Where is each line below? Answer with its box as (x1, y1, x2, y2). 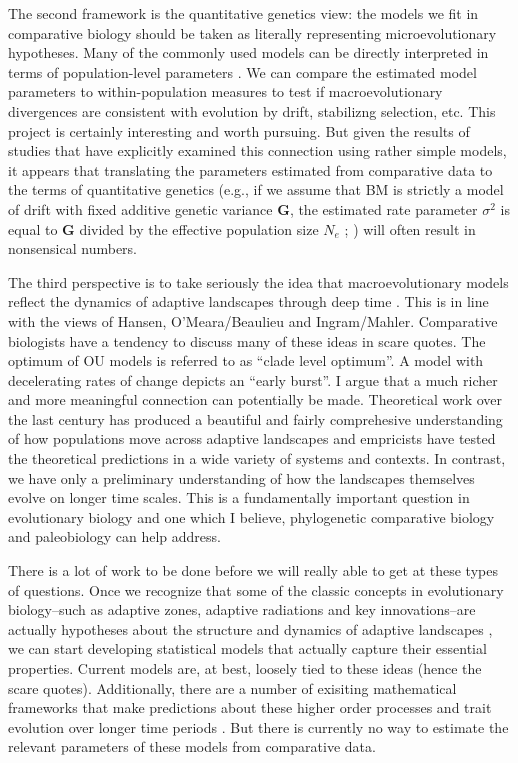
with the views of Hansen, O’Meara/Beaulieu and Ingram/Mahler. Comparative (8, 310, 498, 331)
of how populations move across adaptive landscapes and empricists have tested (8, 428, 496, 449)
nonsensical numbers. (8, 238, 137, 259)
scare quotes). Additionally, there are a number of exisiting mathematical (8, 677, 457, 698)
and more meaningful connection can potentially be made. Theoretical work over (8, 389, 503, 410)
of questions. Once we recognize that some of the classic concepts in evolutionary (8, 579, 504, 600)
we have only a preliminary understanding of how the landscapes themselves (8, 467, 475, 488)
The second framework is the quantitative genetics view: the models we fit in (8, 3, 479, 23)
